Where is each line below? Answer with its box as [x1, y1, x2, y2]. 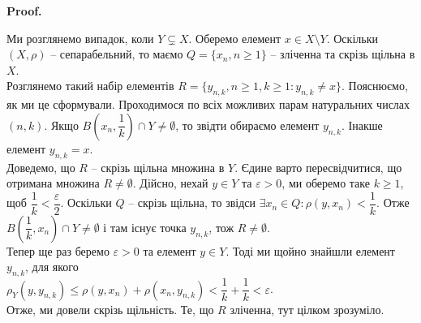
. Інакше [341, 116, 383, 133]
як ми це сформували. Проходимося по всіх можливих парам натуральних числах [6, 96, 410, 113]
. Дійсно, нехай [132, 174, 208, 192]
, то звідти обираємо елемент [175, 116, 320, 133]
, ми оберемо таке [281, 174, 370, 192]
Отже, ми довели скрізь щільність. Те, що [6, 300, 214, 317]
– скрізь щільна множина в [91, 158, 225, 175]
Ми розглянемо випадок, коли [6, 29, 154, 46]
